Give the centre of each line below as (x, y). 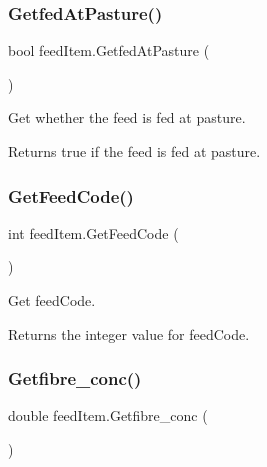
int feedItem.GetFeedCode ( (93, 232)
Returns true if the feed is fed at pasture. (134, 151)
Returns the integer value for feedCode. (129, 333)
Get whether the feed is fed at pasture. (127, 117)
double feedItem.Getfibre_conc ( (108, 415)
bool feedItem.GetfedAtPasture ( (109, 50)
